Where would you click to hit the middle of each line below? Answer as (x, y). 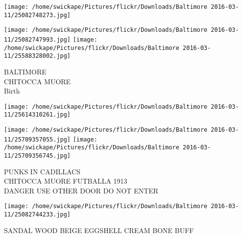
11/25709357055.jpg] (37, 139)
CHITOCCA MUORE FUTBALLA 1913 (66, 181)
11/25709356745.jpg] (37, 156)
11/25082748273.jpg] (37, 15)
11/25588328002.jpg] (37, 56)
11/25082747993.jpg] (37, 39)
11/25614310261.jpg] (37, 115)
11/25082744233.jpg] (37, 215)
